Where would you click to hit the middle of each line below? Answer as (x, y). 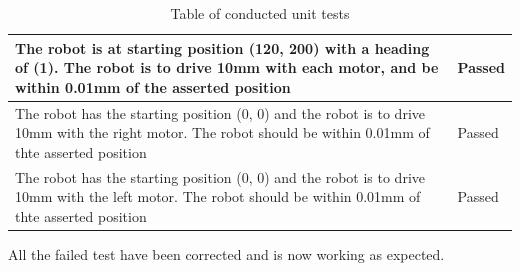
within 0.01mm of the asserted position (153, 86)
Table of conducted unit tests (260, 13)
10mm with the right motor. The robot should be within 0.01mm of (222, 132)
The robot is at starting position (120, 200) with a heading (222, 47)
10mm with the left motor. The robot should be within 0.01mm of (218, 196)
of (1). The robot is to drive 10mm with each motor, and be (227, 67)
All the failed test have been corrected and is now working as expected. (226, 253)
